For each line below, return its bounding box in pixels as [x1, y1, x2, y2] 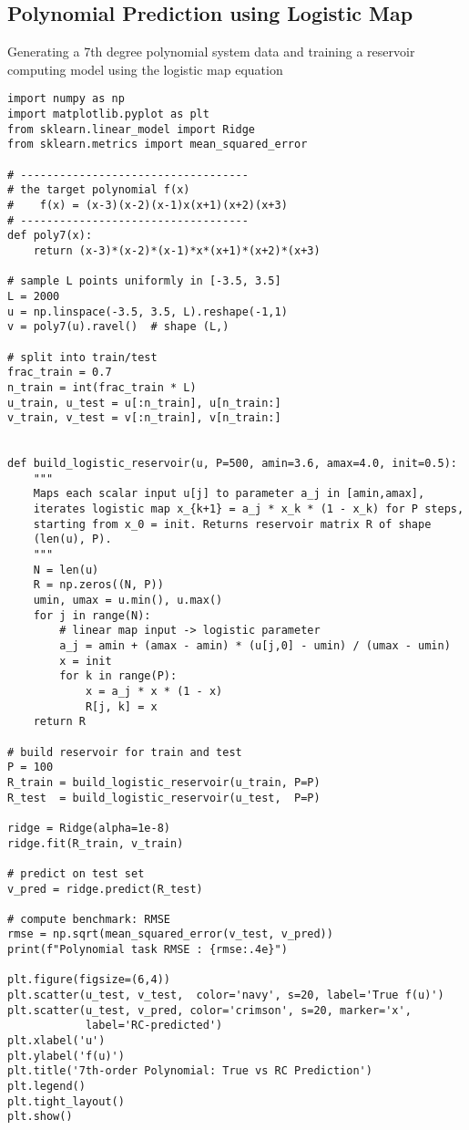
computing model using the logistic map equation [7, 59, 283, 78]
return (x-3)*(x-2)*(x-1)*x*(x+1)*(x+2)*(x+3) [33, 244, 321, 257]
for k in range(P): [59, 669, 178, 683]
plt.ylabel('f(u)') [7, 1049, 125, 1063]
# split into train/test [7, 350, 158, 364]
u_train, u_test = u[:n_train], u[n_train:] [7, 396, 281, 409]
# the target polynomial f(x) [7, 183, 190, 197]
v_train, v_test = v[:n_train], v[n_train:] [7, 411, 281, 425]
